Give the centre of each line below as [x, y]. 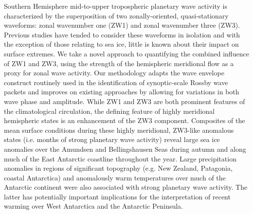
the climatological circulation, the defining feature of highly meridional [109, 111]
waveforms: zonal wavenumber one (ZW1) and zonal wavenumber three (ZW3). [122, 25]
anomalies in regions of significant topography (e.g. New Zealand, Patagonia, [118, 168]
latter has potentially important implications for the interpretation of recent [117, 196]
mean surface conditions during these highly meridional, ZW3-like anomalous [119, 130]
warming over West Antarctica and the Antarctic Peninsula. [94, 206]
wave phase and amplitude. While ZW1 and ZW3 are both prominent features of [125, 101]
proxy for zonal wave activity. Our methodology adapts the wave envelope [114, 73]
